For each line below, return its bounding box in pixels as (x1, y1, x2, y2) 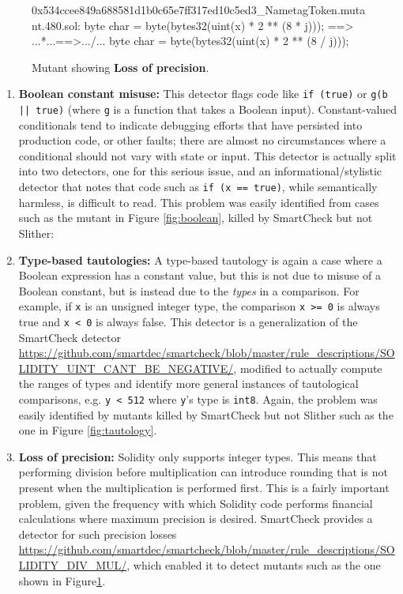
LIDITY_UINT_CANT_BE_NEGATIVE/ (18, 359, 234, 376)
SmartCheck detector (18, 329, 121, 345)
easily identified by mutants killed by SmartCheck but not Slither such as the (18, 406, 394, 423)
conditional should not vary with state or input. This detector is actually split (18, 147, 397, 164)
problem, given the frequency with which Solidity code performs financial (18, 494, 373, 511)
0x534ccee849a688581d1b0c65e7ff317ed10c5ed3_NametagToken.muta (32, 2, 366, 17)
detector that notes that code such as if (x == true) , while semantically (18, 179, 378, 195)
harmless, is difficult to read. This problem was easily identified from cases (18, 194, 379, 210)
